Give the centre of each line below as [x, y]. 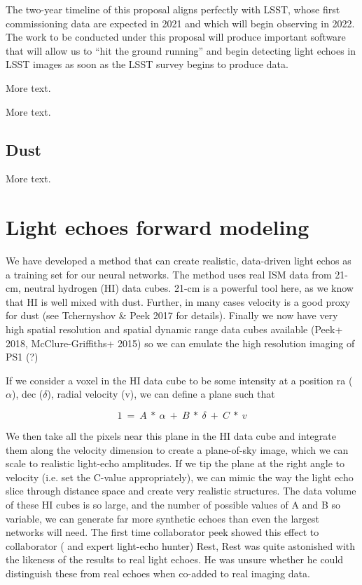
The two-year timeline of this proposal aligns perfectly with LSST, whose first [173, 9]
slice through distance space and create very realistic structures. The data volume [181, 491]
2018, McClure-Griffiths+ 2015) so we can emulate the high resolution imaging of [180, 343]
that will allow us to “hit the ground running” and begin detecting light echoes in [181, 50]
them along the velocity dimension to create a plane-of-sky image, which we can [177, 449]
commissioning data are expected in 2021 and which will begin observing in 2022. [180, 23]
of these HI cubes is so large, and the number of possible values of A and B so [173, 504]
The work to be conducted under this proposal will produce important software [176, 37]
